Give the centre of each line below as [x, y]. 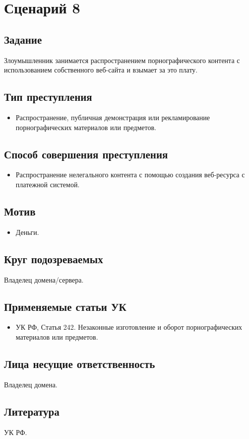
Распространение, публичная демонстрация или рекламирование [113, 117]
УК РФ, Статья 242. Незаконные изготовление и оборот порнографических [129, 327]
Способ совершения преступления [86, 154]
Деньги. [27, 232]
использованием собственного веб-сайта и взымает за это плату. [101, 70]
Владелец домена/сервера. [44, 279]
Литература [32, 411]
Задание [23, 39]
